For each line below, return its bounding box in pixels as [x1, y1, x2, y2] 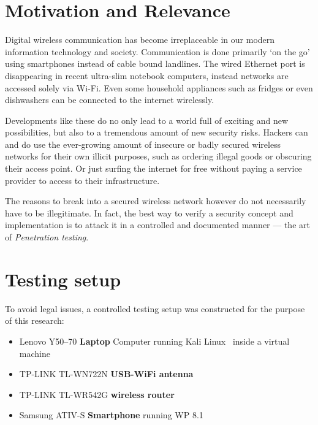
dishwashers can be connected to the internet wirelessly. [5, 93, 214, 106]
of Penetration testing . [5, 231, 89, 243]
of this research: [5, 314, 64, 327]
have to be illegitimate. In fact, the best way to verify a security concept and [5, 206, 293, 219]
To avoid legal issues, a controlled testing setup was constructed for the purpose [5, 302, 305, 315]
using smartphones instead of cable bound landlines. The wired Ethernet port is [5, 57, 305, 70]
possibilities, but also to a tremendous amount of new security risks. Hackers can [5, 126, 308, 139]
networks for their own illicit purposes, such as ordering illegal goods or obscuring [5, 150, 312, 163]
